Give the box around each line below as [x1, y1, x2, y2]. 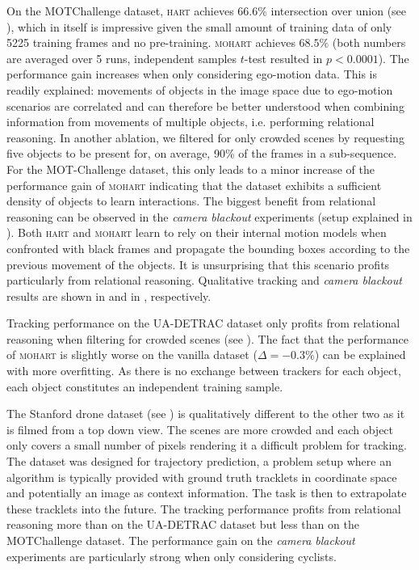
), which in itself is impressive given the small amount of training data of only [6, 18, 392, 35]
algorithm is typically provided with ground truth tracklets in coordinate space [6, 468, 397, 485]
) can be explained [314, 346, 406, 363]
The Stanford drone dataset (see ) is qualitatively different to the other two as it [6, 405, 405, 422]
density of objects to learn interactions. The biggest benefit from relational [6, 192, 376, 209]
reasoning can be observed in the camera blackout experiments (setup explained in [6, 208, 413, 225]
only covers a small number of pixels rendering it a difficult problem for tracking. [6, 437, 407, 454]
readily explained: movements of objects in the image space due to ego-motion [6, 81, 393, 98]
